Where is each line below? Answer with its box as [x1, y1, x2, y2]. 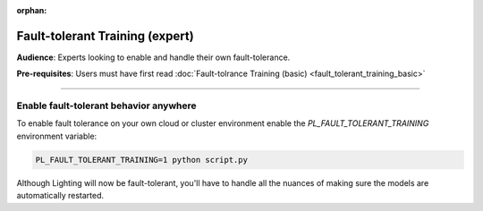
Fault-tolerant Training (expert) [16, 28, 194, 44]
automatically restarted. [16, 190, 105, 201]
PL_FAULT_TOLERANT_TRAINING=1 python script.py [35, 155, 248, 165]
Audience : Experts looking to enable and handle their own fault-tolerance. [16, 52, 291, 63]
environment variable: [16, 131, 97, 141]
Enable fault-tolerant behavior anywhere [16, 99, 197, 112]
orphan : [16, 5, 47, 15]
